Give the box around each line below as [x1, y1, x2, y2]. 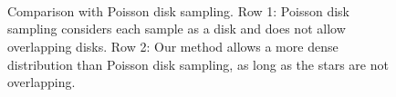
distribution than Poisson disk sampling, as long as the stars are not [7, 54, 389, 73]
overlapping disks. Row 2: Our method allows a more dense [7, 36, 339, 55]
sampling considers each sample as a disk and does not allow [7, 19, 346, 38]
